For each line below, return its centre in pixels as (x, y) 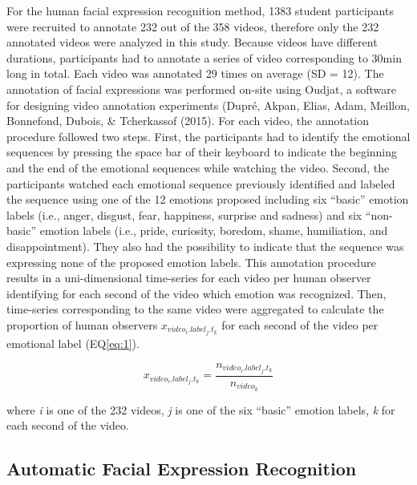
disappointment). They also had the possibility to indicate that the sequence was (205, 246)
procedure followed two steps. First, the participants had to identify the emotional (208, 136)
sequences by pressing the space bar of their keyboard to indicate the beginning (202, 152)
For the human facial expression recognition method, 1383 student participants (200, 10)
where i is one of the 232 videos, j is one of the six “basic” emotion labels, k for (201, 409)
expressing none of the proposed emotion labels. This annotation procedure (191, 262)
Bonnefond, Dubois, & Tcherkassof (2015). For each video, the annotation (188, 121)
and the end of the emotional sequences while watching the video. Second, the (198, 167)
